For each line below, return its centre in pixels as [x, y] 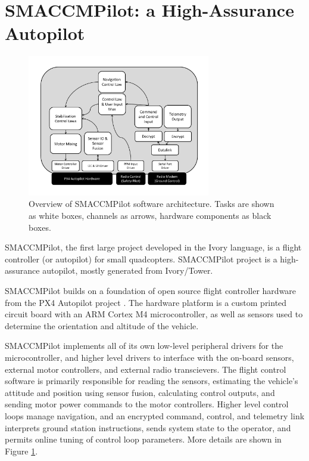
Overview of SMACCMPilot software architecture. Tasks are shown [152, 204]
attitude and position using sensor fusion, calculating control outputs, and [140, 392]
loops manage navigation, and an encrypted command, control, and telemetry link [155, 415]
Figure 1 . [21, 451]
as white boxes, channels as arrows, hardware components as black [150, 216]
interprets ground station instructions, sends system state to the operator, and [148, 427]
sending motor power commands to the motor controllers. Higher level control [147, 404]
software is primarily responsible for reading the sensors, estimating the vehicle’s [152, 381]
